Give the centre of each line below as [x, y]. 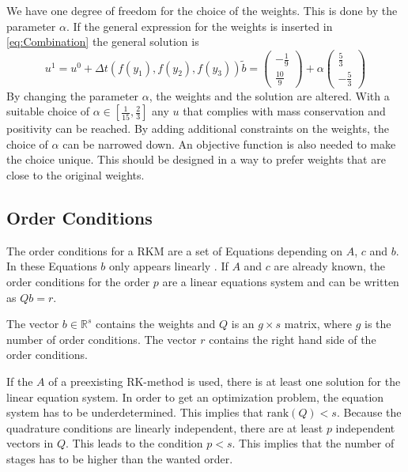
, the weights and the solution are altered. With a [269, 95]
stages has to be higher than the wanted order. [120, 458]
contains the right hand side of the [293, 339]
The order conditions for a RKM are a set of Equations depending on [175, 250]
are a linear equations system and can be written [281, 281]
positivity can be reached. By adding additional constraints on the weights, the [198, 128]
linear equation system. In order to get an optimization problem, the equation [195, 396]
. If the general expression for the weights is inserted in [199, 26]
